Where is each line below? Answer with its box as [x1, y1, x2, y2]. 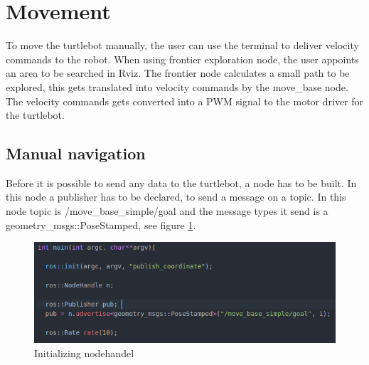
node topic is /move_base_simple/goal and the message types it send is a [6, 203, 328, 218]
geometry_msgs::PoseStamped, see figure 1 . [6, 217, 196, 232]
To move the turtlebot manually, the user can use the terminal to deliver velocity [6, 38, 359, 53]
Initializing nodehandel [34, 346, 134, 361]
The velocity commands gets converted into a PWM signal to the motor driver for [6, 93, 364, 108]
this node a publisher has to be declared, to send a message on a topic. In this [6, 189, 346, 204]
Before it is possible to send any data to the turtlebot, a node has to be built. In [6, 175, 357, 190]
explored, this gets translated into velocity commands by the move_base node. [6, 79, 348, 94]
